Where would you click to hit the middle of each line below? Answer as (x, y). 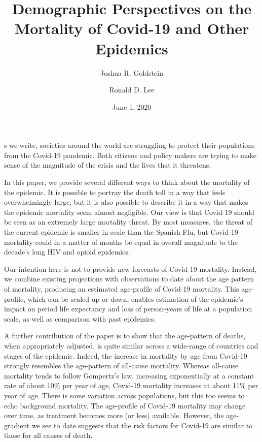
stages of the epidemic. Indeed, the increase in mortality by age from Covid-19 (126, 355)
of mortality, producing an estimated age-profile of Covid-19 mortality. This (122, 289)
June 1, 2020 (132, 106)
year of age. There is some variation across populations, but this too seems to (124, 395)
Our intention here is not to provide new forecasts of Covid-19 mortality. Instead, (130, 269)
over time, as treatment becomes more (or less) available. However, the (114, 415)
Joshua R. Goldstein (132, 72)
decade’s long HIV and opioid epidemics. (67, 252)
